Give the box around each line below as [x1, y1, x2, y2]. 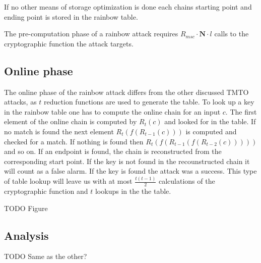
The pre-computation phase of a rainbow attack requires [4, 28, 178, 39]
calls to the [214, 28, 249, 39]
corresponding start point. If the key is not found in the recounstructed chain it [4, 155, 250, 166]
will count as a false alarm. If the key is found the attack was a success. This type [4, 166, 257, 176]
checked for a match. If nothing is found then [4, 136, 144, 146]
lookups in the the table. [95, 186, 171, 196]
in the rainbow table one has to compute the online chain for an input [4, 106, 221, 117]
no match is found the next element [4, 126, 114, 136]
